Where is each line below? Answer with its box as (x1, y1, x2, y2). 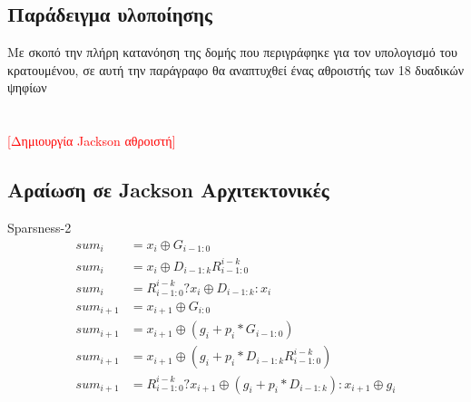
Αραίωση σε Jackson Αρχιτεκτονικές (7, 176, 329, 204)
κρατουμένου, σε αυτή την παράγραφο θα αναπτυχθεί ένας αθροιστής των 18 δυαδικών (7, 60, 465, 79)
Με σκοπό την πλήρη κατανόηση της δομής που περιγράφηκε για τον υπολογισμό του (7, 43, 458, 62)
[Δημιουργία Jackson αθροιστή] (7, 131, 176, 150)
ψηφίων (7, 78, 47, 97)
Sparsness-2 (7, 217, 72, 236)
